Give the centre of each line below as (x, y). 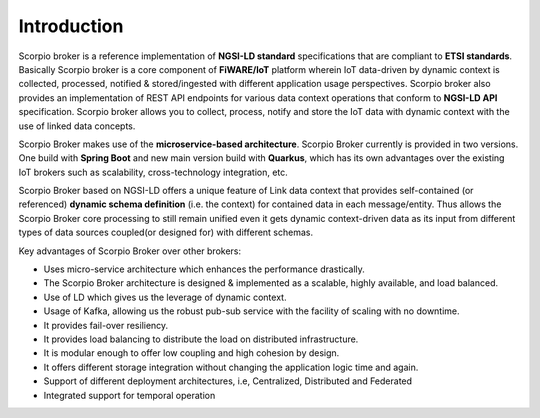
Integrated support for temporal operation (129, 395)
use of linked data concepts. (77, 126)
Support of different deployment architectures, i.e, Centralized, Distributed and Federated (228, 381)
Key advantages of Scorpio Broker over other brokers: (130, 251)
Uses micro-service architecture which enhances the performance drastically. (204, 269)
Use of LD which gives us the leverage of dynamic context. (165, 297)
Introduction (71, 26)
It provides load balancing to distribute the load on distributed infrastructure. (201, 339)
